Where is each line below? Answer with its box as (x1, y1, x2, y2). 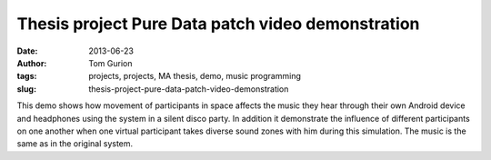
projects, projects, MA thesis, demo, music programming (88, 71, 302, 82)
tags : (16, 71, 37, 82)
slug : (16, 83, 36, 95)
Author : (16, 57, 47, 68)
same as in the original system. (16, 138, 134, 149)
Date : (16, 45, 38, 56)
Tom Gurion (88, 57, 133, 68)
